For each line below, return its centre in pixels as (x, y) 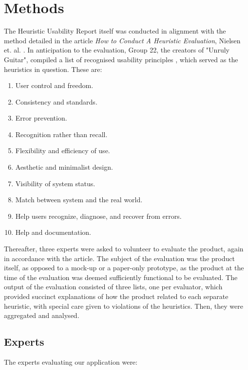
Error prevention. (41, 118)
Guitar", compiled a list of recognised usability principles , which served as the (121, 59)
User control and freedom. (54, 85)
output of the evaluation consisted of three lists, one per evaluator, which (113, 287)
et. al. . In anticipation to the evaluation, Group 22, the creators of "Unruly (117, 50)
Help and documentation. (53, 232)
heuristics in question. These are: (53, 69)
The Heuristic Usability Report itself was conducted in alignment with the (115, 31)
